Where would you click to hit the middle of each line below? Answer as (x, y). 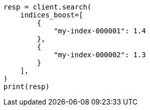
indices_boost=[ (52, 15)
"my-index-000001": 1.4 (100, 31)
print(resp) (27, 87)
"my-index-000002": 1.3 (100, 55)
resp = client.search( (48, 7)
